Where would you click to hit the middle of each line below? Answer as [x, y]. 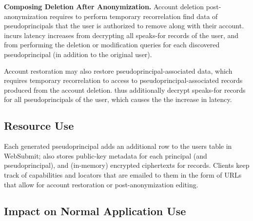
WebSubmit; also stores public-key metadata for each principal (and [106, 155]
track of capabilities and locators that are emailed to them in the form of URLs [123, 174]
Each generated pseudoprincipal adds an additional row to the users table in [118, 146]
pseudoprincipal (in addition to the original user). [78, 54]
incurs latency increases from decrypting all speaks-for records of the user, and [121, 35]
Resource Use [39, 126]
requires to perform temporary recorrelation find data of [134, 16]
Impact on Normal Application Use [95, 211]
